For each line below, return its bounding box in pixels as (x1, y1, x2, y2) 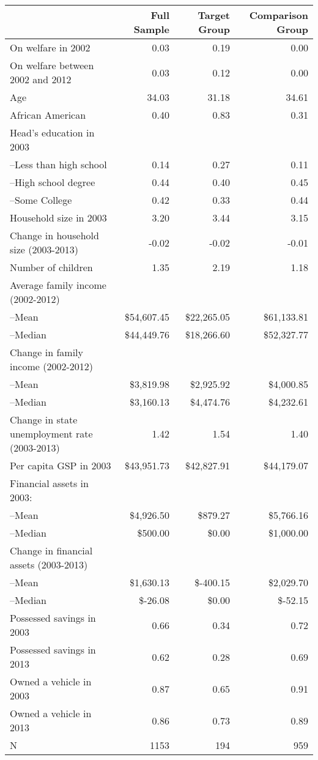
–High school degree (10, 175, 95, 189)
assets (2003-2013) (10, 557, 88, 572)
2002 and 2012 (10, 72, 72, 86)
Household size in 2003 (10, 210, 107, 225)
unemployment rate (10, 427, 93, 441)
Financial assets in (10, 476, 89, 490)
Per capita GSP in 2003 (10, 458, 111, 472)
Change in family (10, 345, 84, 359)
